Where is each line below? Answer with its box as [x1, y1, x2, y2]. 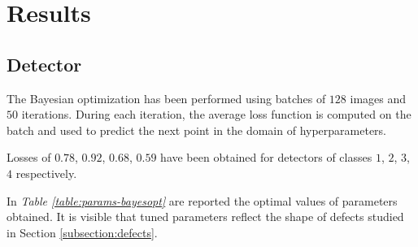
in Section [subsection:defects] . [7, 223, 158, 240]
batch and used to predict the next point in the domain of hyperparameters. [7, 121, 387, 138]
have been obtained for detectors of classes [160, 149, 372, 166]
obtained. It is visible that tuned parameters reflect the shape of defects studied [7, 208, 404, 225]
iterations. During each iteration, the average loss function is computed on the [21, 106, 411, 123]
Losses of [7, 149, 51, 166]
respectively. [15, 164, 77, 181]
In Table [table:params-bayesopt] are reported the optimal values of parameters [7, 192, 398, 209]
